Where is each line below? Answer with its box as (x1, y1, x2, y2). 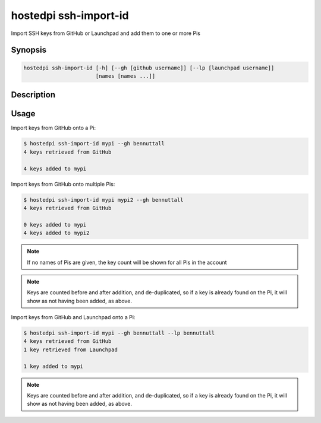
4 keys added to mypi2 (23, 230, 90, 237)
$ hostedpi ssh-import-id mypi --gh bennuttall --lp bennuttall (23, 330, 215, 336)
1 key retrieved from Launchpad (23, 346, 118, 353)
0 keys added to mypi (23, 221, 87, 228)
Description (11, 90, 56, 100)
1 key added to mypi (23, 362, 83, 370)
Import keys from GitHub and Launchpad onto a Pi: (11, 314, 136, 321)
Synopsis (11, 45, 47, 55)
